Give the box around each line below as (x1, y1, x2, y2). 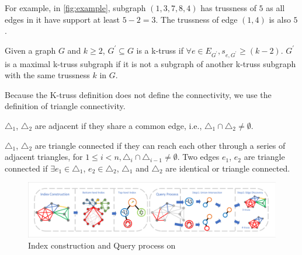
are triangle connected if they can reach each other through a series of (34, 139, 286, 151)
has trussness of (200, 2, 256, 13)
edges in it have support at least (5, 13, 120, 25)
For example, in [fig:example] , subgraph (5, 2, 146, 13)
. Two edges (177, 151, 220, 163)
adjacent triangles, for (5, 151, 83, 163)
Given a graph (5, 44, 56, 56)
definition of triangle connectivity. (5, 100, 126, 112)
